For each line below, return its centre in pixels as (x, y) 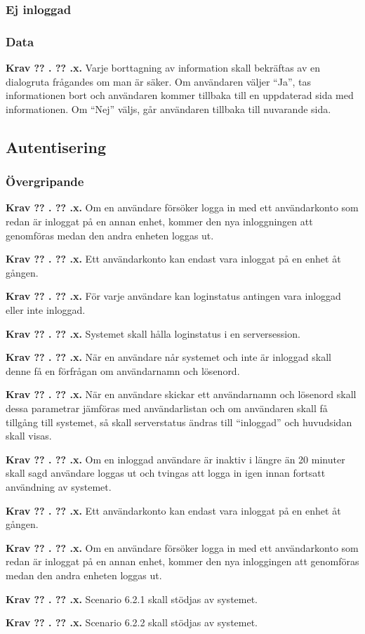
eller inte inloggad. (46, 310)
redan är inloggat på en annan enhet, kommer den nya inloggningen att (159, 222)
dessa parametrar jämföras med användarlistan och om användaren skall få (167, 408)
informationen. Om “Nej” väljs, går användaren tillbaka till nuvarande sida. (168, 108)
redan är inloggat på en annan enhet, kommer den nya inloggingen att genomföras (182, 561)
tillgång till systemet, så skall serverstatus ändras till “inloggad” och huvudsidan (179, 422)
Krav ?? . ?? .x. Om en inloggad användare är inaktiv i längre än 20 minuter (175, 459)
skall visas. (29, 436)
